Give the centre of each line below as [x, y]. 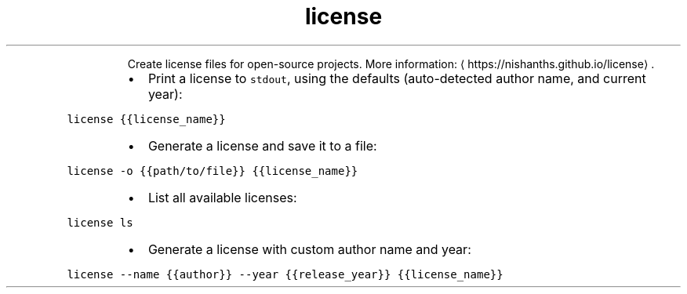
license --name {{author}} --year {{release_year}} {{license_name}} [285, 274]
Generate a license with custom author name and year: [309, 249]
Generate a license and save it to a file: [262, 145]
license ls [100, 222]
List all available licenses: [222, 197]
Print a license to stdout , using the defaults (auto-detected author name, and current [397, 78]
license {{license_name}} [146, 119]
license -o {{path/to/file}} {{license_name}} [213, 171]
